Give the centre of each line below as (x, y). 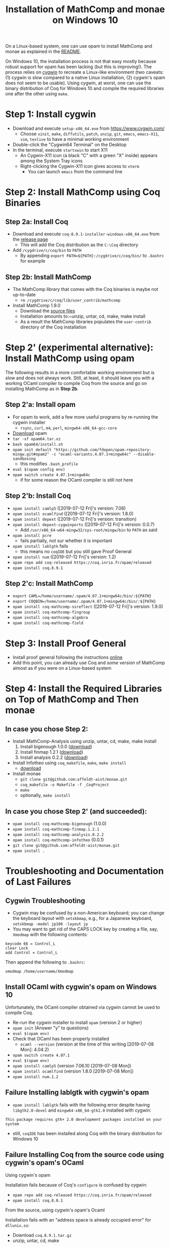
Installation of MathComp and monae (85, 9)
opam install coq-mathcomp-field (48, 623)
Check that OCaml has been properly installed (61, 1038)
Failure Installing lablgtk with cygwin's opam (77, 1093)
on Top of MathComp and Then (72, 700)
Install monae (27, 774)
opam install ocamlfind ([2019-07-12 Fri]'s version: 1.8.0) (73, 513)
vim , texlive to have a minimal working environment (75, 139)
